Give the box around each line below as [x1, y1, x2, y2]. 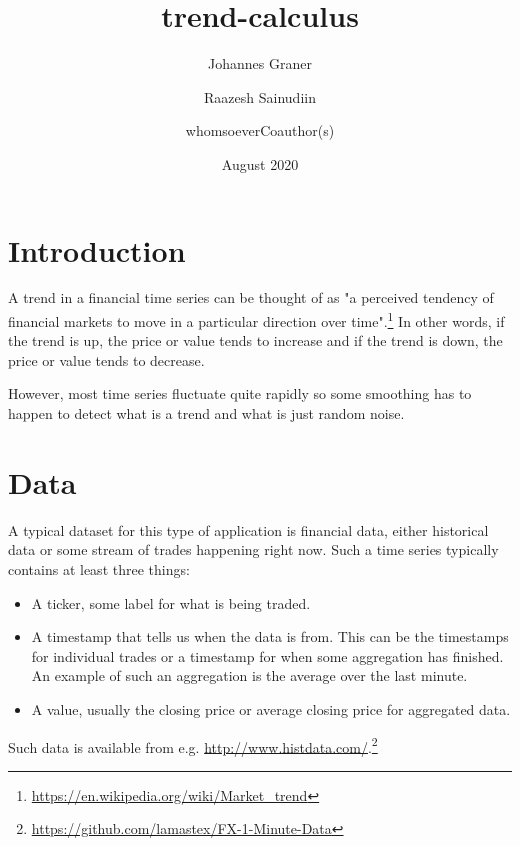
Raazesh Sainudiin [204, 86, 316, 107]
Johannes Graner [208, 53, 312, 74]
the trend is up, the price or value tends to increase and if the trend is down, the [8, 330, 503, 351]
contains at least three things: [8, 558, 190, 579]
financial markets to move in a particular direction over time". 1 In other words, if [8, 308, 505, 331]
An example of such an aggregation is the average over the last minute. [31, 665, 468, 686]
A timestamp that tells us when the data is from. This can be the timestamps [31, 626, 509, 647]
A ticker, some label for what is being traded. [31, 592, 311, 613]
